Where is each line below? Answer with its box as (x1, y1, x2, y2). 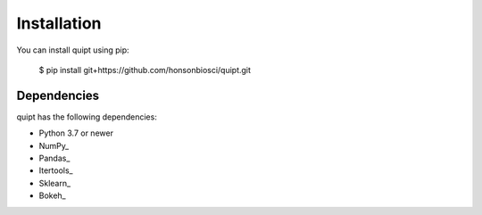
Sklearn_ (38, 178, 71, 188)
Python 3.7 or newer (38, 128, 113, 138)
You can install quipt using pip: (16, 45, 129, 55)
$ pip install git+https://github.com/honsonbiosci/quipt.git (38, 64, 252, 75)
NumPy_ (38, 140, 70, 151)
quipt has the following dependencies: (16, 112, 158, 122)
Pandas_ (38, 153, 71, 164)
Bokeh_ (38, 190, 66, 201)
